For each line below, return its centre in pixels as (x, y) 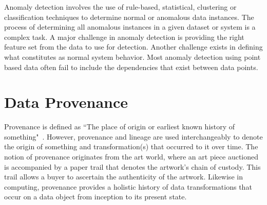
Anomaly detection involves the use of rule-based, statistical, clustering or (120, 7)
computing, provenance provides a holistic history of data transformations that (128, 186)
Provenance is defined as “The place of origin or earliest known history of (120, 127)
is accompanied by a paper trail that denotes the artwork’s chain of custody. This (132, 166)
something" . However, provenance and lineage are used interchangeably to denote (133, 136)
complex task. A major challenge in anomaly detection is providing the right (124, 37)
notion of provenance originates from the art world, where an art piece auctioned (131, 157)
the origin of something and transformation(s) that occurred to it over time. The (131, 146)
